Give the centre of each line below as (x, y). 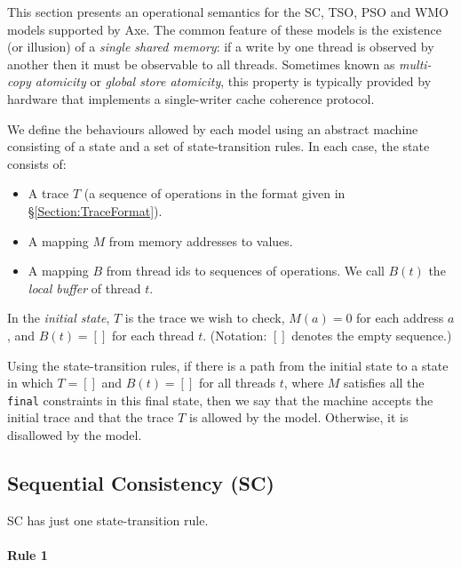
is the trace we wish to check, (205, 318)
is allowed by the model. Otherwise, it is (299, 417)
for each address (400, 318)
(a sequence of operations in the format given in (215, 193)
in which (30, 383)
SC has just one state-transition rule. (108, 520)
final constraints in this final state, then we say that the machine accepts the (220, 400)
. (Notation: (235, 335)
